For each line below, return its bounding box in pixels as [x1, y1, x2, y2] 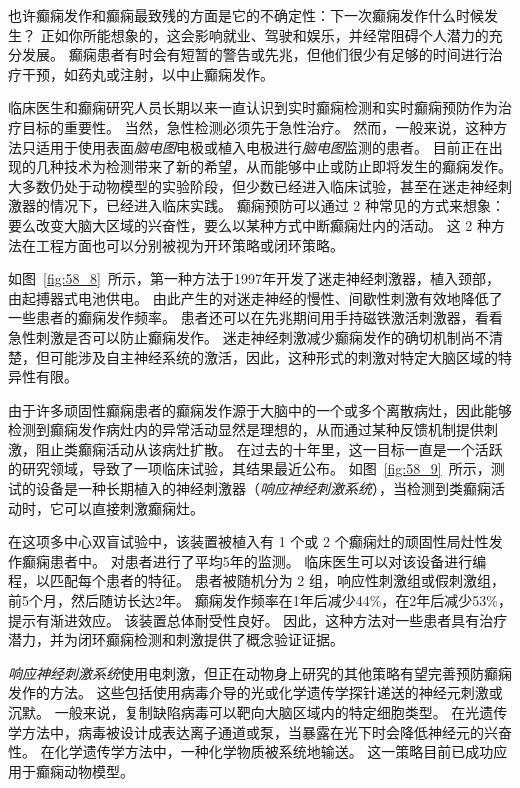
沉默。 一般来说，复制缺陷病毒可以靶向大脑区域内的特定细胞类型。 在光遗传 [8, 702, 508, 722]
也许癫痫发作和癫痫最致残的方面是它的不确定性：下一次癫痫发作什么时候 [8, 5, 484, 25]
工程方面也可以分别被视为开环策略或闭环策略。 [35, 234, 344, 255]
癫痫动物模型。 [35, 760, 134, 781]
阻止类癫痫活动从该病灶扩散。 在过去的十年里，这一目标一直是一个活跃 [35, 438, 503, 459]
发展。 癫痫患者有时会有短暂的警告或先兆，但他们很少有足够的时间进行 [21, 44, 489, 65]
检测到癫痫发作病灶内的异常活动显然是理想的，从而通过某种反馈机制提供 [8, 419, 484, 440]
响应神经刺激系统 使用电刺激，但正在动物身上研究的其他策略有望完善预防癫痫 [8, 662, 512, 683]
